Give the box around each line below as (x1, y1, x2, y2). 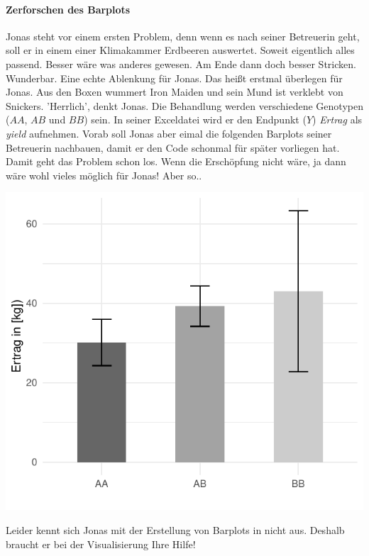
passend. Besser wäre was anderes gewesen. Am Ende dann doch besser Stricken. (6, 56, 356, 71)
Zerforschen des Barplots (6, 1, 131, 16)
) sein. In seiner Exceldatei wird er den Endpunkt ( (84, 112, 307, 127)
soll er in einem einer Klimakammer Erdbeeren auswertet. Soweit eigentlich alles (6, 43, 355, 57)
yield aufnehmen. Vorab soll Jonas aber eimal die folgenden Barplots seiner (6, 126, 332, 140)
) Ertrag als (312, 112, 363, 127)
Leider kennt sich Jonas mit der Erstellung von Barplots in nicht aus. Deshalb (6, 522, 345, 537)
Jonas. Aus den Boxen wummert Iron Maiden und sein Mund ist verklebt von (6, 84, 343, 99)
